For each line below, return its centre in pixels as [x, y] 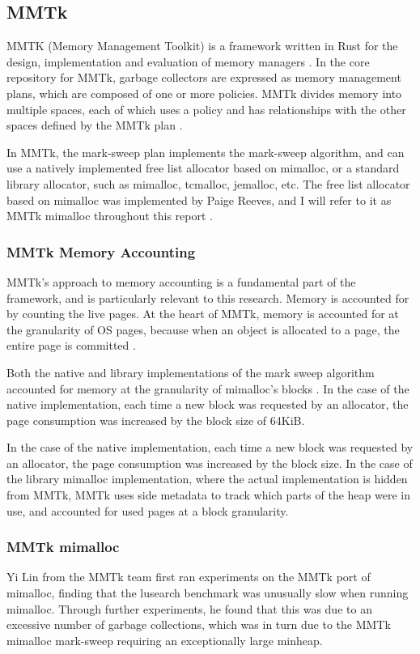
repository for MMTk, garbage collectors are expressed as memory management [204, 77]
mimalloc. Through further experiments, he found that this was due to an [189, 608]
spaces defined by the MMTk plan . [95, 125]
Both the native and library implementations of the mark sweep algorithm [191, 372]
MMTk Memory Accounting [101, 251]
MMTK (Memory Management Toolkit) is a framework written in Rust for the [202, 46]
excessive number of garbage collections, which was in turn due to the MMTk [199, 624]
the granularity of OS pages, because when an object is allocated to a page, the [203, 329]
